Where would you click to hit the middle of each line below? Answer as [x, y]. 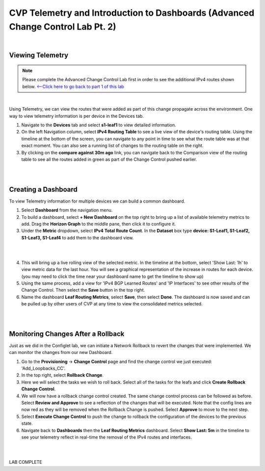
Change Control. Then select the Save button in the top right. [83, 290]
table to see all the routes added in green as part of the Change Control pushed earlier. [109, 159]
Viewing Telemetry [39, 55]
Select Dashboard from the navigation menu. [67, 210]
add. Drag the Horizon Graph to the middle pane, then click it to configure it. [99, 224]
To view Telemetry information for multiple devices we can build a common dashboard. [97, 201]
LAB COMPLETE [26, 462]
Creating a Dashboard [43, 189]
